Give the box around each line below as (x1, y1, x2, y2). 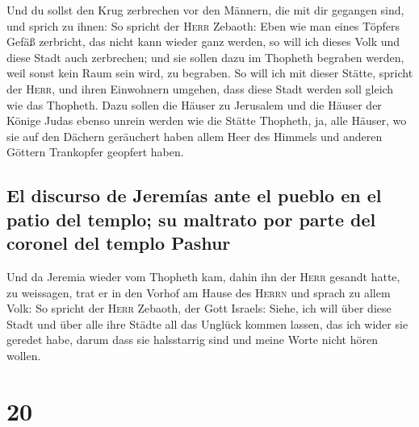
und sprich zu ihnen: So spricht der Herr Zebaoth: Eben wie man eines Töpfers (6, 17, 400, 34)
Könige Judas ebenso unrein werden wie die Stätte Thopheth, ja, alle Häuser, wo (6, 112, 407, 129)
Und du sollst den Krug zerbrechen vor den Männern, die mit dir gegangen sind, (6, 2, 404, 18)
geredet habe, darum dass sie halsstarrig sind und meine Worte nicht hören (6, 331, 378, 348)
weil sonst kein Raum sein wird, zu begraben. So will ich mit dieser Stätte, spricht (6, 64, 413, 81)
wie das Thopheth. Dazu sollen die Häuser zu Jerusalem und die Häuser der (6, 96, 382, 113)
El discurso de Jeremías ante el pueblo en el (6, 183, 382, 208)
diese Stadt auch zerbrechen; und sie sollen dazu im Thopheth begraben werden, (6, 48, 404, 65)
